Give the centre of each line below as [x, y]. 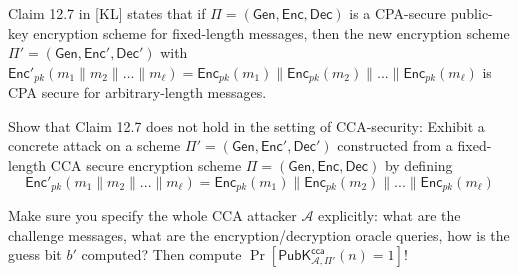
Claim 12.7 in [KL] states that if [107, 13]
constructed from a [395, 145]
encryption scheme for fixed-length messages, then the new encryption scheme [271, 32]
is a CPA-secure [398, 13]
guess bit [35, 254]
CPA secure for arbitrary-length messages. [137, 92]
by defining [418, 165]
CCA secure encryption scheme [146, 165]
